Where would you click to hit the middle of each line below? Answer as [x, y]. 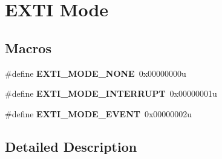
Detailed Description [71, 146]
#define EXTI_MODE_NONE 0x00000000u [96, 73]
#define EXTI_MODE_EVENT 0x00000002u [99, 113]
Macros [28, 47]
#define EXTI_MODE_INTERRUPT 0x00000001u [111, 93]
